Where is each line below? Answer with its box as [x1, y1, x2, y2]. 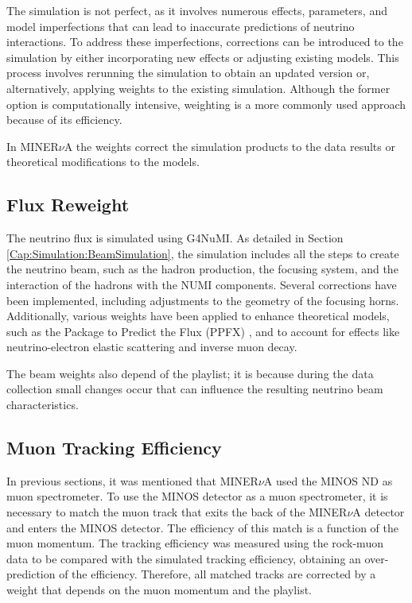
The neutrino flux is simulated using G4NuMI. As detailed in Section [6, 230, 344, 246]
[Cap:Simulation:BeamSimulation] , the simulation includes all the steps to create [6, 245, 399, 261]
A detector [352, 504, 405, 520]
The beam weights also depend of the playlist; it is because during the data [6, 365, 374, 381]
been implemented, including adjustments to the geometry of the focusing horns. [6, 292, 399, 308]
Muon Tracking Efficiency [6, 435, 222, 460]
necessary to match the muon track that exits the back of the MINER [6, 504, 348, 520]
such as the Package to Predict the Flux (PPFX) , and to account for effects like [6, 323, 400, 339]
